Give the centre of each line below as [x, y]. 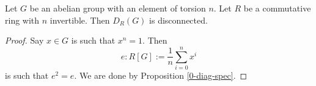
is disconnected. [178, 20]
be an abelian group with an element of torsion [118, 8]
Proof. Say [24, 40]
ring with [22, 20]
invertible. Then [80, 20]
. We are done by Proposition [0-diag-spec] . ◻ [161, 75]
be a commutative [277, 8]
